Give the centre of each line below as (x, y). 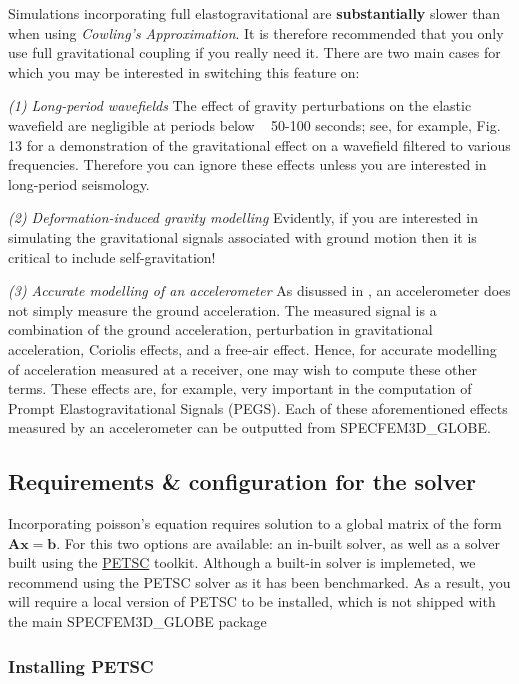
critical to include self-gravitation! (112, 256)
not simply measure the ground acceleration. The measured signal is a (222, 309)
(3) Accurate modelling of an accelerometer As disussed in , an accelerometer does (259, 290)
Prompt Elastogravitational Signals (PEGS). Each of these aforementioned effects (258, 407)
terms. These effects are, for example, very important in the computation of (240, 388)
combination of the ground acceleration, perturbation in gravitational (220, 329)
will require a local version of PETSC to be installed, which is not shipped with (252, 601)
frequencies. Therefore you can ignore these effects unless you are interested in (247, 164)
